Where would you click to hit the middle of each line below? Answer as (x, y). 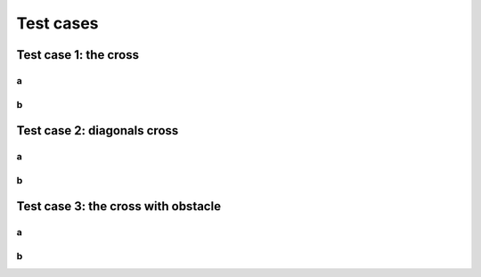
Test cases (57, 23)
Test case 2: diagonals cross (98, 130)
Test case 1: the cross (78, 55)
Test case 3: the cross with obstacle (119, 206)
